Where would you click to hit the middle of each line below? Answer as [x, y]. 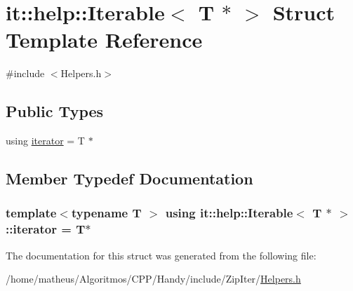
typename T [106, 213]
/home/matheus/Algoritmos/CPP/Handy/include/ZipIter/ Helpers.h [153, 279]
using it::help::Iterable [229, 213]
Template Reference [104, 40]
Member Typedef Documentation [129, 178]
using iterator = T [45, 141]
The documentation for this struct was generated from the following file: [161, 255]
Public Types [55, 111]
